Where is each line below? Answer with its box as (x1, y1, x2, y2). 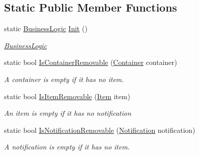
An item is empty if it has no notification (4, 108, 131, 118)
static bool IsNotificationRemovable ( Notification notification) (4, 124, 195, 135)
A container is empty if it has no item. (4, 73, 124, 84)
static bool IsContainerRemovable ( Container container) (4, 57, 177, 67)
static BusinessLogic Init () (4, 23, 88, 34)
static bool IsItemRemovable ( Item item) (4, 91, 130, 101)
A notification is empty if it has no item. (4, 141, 130, 152)
